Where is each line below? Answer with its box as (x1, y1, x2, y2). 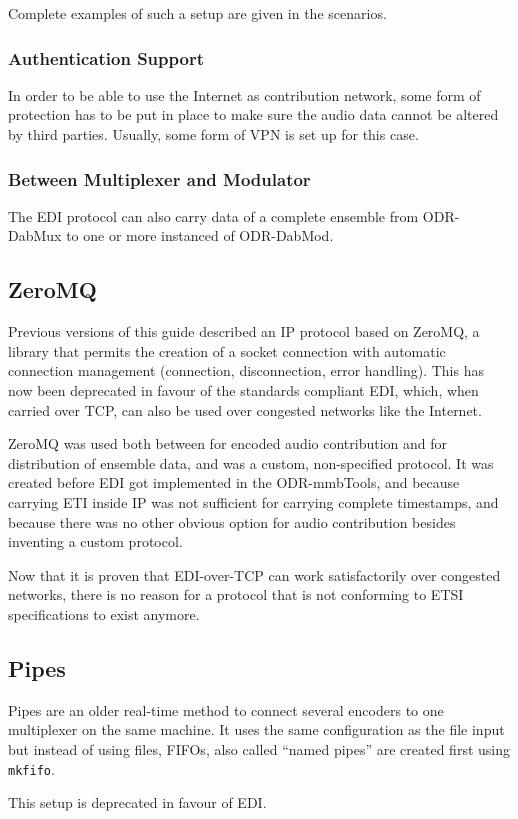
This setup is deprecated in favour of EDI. (8, 792, 267, 813)
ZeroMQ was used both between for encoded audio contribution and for (8, 433, 448, 454)
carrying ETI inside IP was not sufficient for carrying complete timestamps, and (8, 491, 499, 512)
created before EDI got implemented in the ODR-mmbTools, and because (8, 472, 460, 493)
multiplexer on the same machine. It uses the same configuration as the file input (8, 719, 505, 740)
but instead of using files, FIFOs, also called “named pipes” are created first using (8, 738, 510, 759)
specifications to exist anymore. (8, 603, 200, 624)
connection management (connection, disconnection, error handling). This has (8, 360, 484, 381)
